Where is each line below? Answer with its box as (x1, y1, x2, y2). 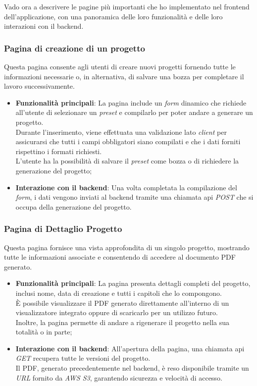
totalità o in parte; (15, 327, 72, 337)
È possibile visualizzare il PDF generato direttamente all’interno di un (15, 297, 229, 308)
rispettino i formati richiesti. (15, 146, 102, 156)
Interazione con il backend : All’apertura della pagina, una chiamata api (15, 343, 245, 353)
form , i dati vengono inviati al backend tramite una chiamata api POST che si (15, 192, 254, 202)
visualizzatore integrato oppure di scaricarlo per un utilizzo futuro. (15, 307, 218, 318)
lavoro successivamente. (4, 81, 75, 91)
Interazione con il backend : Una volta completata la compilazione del (15, 182, 237, 192)
